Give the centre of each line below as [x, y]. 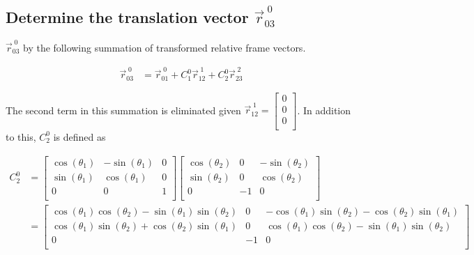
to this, [21, 136]
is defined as [79, 136]
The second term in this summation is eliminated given [123, 110]
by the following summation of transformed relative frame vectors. [165, 48]
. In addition [324, 110]
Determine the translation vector [127, 17]
